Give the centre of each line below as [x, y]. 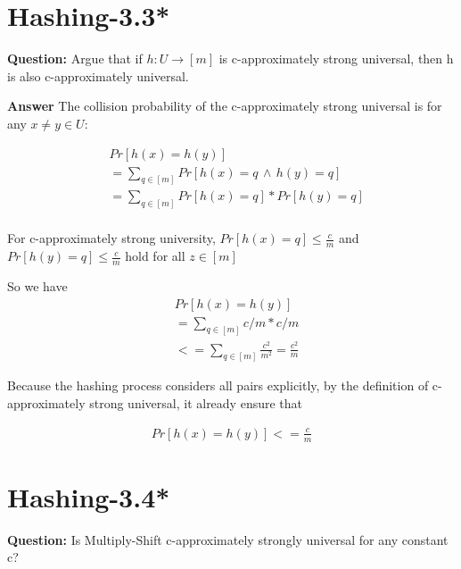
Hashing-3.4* [89, 496]
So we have [37, 286]
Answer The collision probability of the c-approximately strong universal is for [225, 106]
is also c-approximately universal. [98, 75]
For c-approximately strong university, [111, 238]
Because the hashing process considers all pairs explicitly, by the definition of [218, 385]
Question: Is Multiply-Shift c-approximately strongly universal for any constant [228, 539]
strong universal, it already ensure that [196, 403]
